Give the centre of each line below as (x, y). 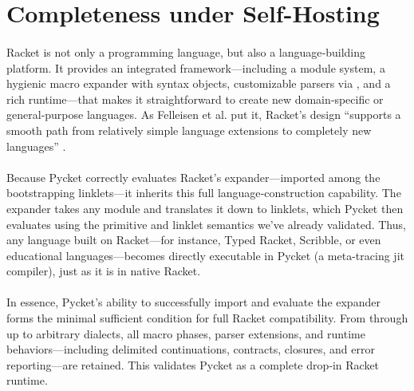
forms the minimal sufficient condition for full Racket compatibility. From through (207, 318)
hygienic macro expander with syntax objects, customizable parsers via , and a (199, 83)
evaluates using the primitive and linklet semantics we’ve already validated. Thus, (206, 224)
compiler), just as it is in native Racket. (104, 271)
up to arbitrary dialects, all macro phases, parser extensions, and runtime (186, 333)
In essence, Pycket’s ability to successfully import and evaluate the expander (193, 302)
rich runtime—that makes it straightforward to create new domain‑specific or (195, 99)
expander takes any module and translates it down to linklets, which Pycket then (205, 208)
